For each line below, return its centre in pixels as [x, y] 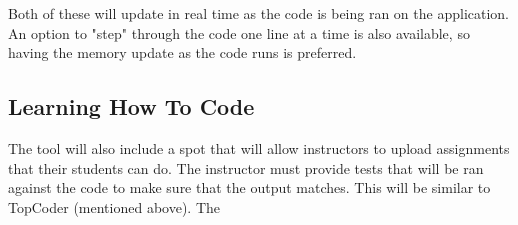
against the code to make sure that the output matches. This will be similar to [249, 187]
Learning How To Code [131, 106]
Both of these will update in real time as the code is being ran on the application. [259, 13]
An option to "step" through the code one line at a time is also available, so [239, 32]
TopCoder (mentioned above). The [114, 206]
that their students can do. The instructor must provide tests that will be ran [246, 167]
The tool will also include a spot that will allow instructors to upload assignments [259, 147]
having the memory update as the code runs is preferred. [182, 52]
